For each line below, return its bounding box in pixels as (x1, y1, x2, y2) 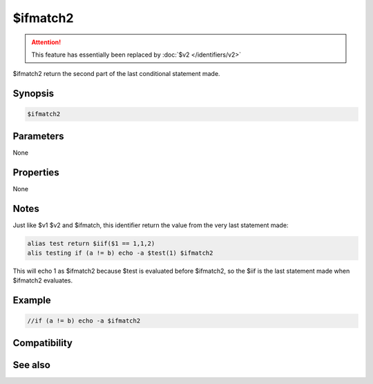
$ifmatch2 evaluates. (12, 276, 73, 285)
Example (12, 294, 51, 307)
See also (12, 359, 51, 371)
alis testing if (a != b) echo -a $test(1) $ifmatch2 (27, 249, 213, 257)
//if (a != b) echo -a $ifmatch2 (27, 317, 141, 325)
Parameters (12, 130, 64, 142)
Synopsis (12, 88, 55, 99)
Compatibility (12, 337, 73, 349)
